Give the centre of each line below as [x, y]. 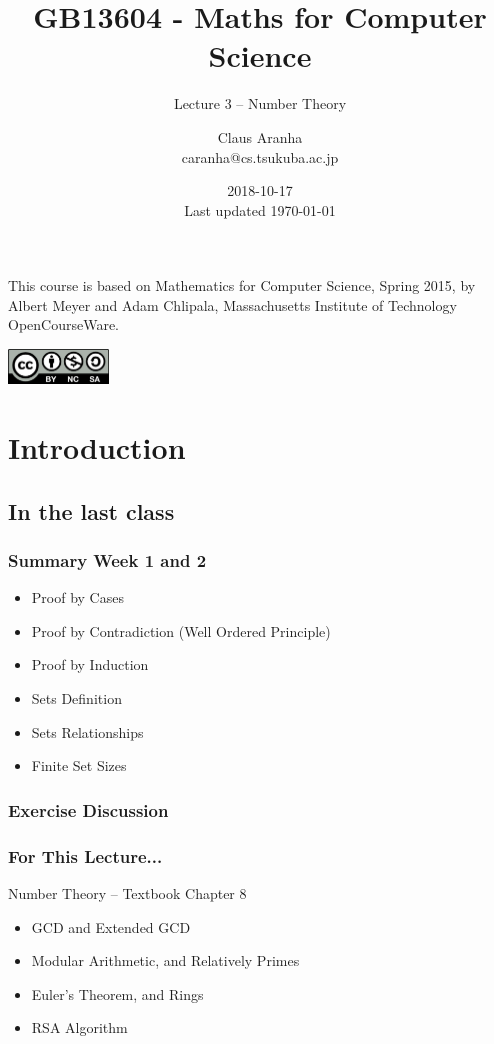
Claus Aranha [260, 136]
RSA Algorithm [79, 1027]
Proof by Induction [90, 664]
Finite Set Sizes [79, 765]
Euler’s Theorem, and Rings [117, 993]
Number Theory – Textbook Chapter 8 [127, 892]
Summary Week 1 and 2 [107, 560]
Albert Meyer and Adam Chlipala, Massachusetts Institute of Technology [232, 304]
